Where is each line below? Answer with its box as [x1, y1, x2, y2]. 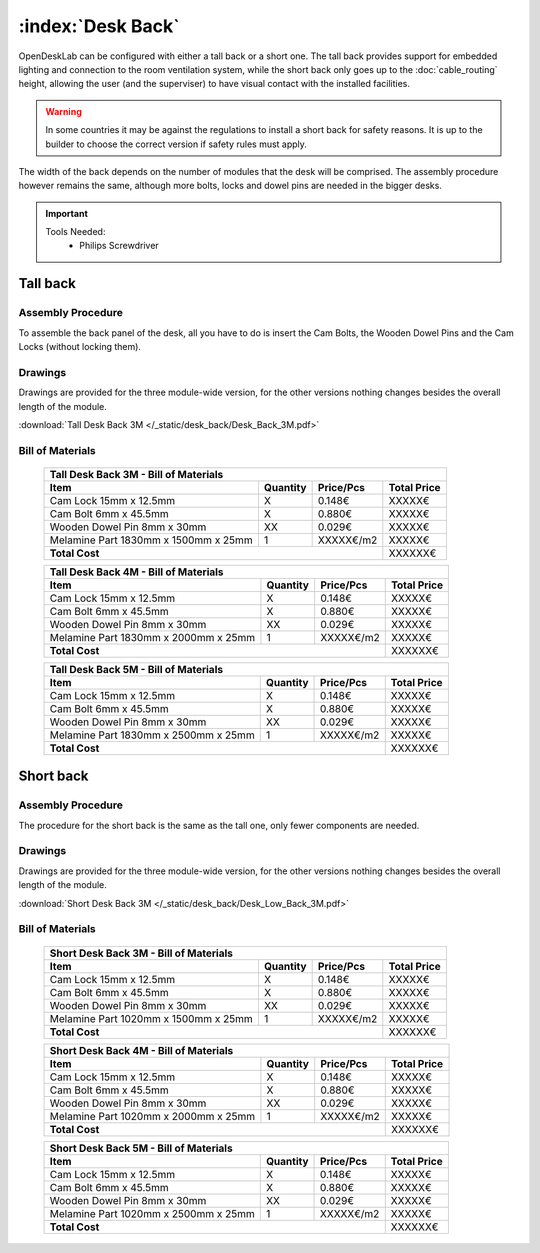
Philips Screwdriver [79, 240, 159, 252]
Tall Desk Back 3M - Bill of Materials [49, 467, 224, 481]
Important [45, 207, 89, 219]
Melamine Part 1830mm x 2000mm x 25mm [49, 630, 255, 644]
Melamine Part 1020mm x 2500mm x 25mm [49, 1206, 255, 1220]
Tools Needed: [45, 226, 106, 238]
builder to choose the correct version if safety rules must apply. [45, 138, 307, 150]
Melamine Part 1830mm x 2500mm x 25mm [49, 728, 255, 742]
